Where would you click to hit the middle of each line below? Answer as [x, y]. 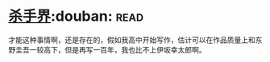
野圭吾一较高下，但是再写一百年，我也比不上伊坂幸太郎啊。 [107, 49]
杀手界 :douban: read [76, 16]
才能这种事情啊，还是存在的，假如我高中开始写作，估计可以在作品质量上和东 [135, 40]
